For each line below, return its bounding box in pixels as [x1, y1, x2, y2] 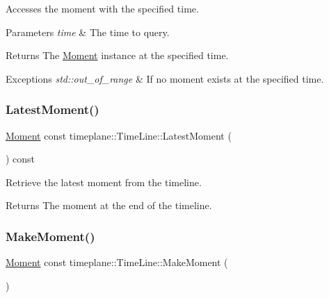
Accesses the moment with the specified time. [6, 1, 199, 15]
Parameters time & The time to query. [6, 24, 170, 39]
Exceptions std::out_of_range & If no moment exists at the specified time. [6, 71, 324, 85]
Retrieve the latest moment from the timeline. [6, 174, 202, 189]
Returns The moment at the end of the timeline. [6, 198, 212, 213]
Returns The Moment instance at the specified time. [6, 48, 229, 63]
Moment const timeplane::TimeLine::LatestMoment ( [6, 128, 232, 142]
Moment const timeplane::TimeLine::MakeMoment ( [6, 255, 228, 270]
